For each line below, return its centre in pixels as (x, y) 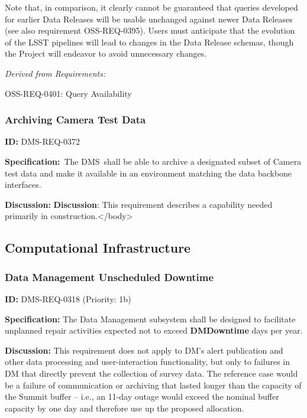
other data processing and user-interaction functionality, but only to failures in (148, 362)
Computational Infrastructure (98, 248)
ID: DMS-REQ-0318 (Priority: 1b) (68, 298)
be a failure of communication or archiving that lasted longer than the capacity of (153, 385)
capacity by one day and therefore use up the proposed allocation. (125, 408)
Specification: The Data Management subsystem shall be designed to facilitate (150, 319)
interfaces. (23, 184)
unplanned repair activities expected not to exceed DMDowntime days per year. (154, 330)
